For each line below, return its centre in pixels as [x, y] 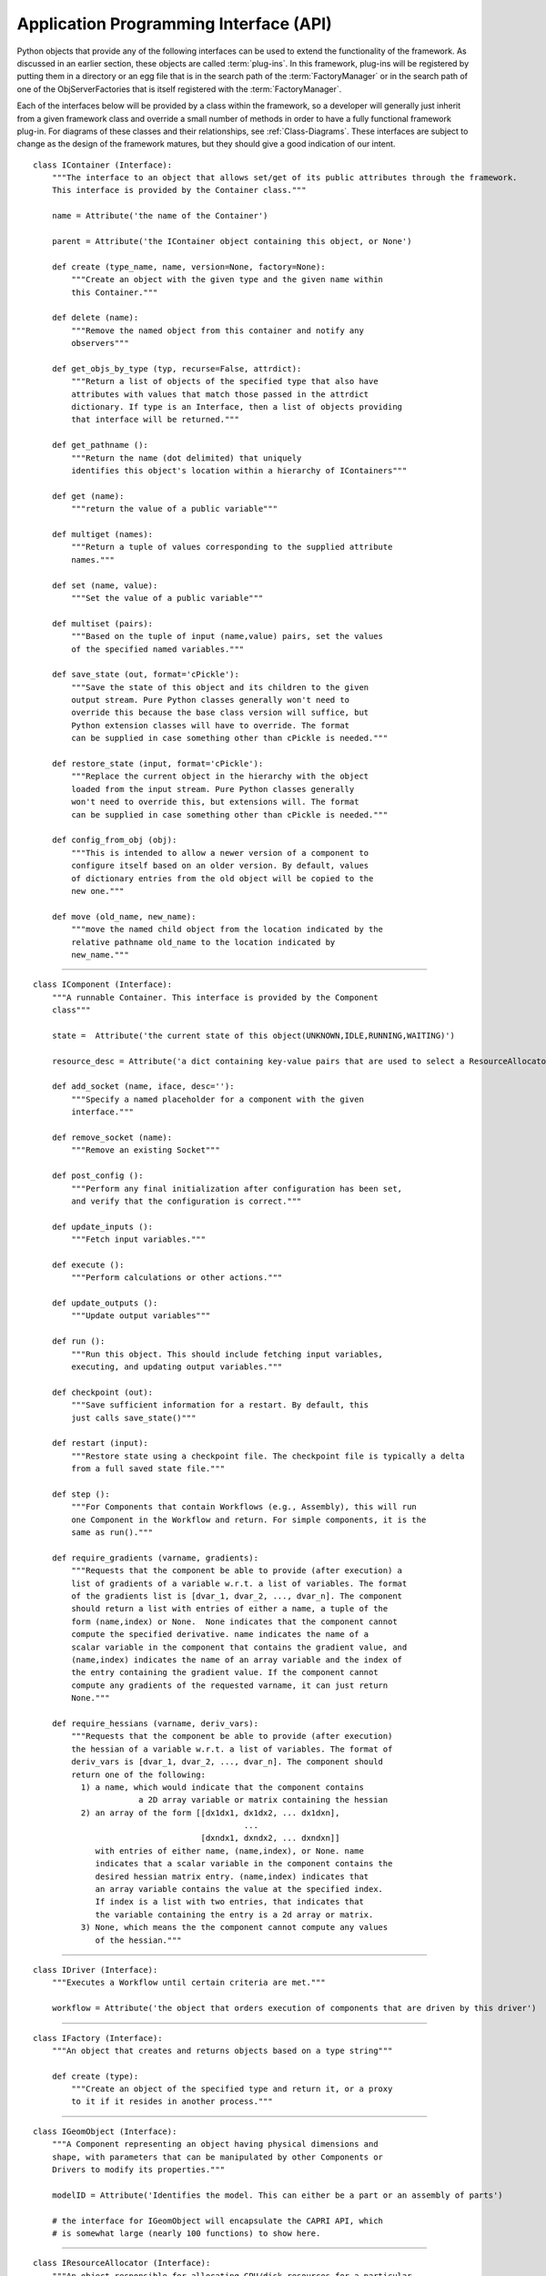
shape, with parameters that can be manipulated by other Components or [217, 2157]
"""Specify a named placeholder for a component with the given [217, 1099]
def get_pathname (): [100, 445]
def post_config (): [97, 1176]
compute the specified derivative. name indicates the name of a [220, 1635]
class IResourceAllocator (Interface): [122, 2263]
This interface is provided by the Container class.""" [179, 190]
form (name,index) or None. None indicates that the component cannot [234, 1621]
